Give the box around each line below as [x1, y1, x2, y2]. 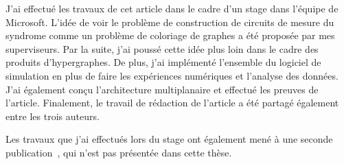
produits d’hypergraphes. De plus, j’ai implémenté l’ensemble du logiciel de [5, 55, 321, 69]
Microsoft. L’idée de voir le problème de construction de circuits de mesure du [5, 14, 334, 29]
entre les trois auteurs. [5, 108, 100, 123]
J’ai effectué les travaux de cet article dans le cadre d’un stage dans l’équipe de [5, 1, 339, 15]
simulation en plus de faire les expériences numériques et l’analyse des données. [5, 68, 339, 82]
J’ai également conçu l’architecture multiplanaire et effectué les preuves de [5, 82, 319, 96]
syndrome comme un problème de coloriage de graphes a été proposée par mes [5, 28, 335, 43]
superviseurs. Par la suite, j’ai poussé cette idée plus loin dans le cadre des [5, 41, 319, 56]
